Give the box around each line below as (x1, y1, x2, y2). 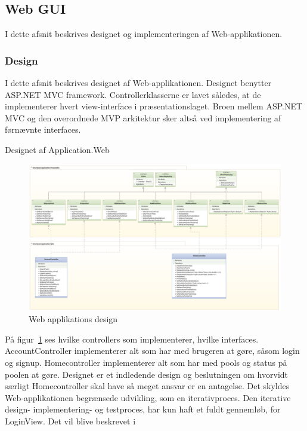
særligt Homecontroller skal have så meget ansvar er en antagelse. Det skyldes (5, 380, 290, 392)
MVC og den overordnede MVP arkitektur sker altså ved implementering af (5, 111, 281, 124)
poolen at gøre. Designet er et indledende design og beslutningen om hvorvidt (5, 368, 289, 380)
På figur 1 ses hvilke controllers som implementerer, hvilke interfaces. (5, 332, 259, 345)
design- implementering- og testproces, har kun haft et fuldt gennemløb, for (5, 403, 281, 415)
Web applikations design (29, 313, 118, 325)
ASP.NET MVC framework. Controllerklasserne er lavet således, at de (5, 88, 261, 100)
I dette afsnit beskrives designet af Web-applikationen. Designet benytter (5, 77, 272, 89)
